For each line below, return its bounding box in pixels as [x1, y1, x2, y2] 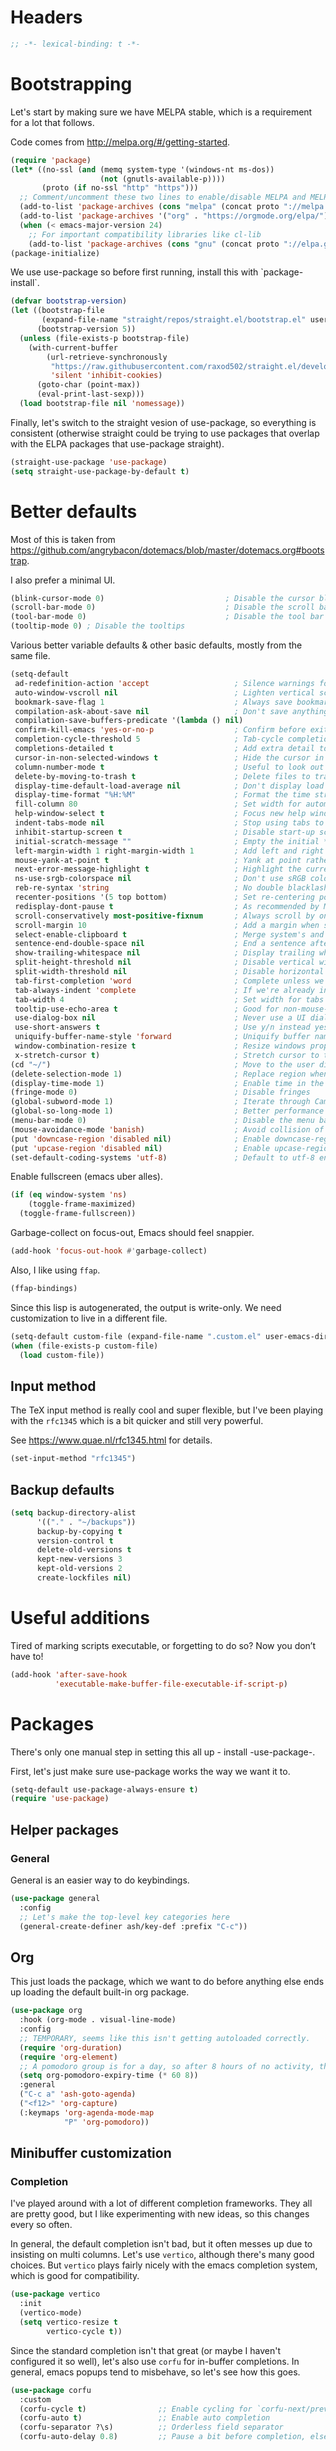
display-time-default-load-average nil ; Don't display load [14, 781, 325, 791]
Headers [10, 6, 83, 29]
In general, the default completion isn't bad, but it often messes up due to [10, 2238, 313, 2250]
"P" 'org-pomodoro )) [63, 2117, 150, 2127]
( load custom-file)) [19, 1350, 105, 1360]
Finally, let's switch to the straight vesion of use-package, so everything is [10, 416, 317, 428]
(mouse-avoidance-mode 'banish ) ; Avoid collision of [10, 1124, 325, 1135]
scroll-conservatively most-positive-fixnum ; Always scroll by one [14, 911, 333, 921]
